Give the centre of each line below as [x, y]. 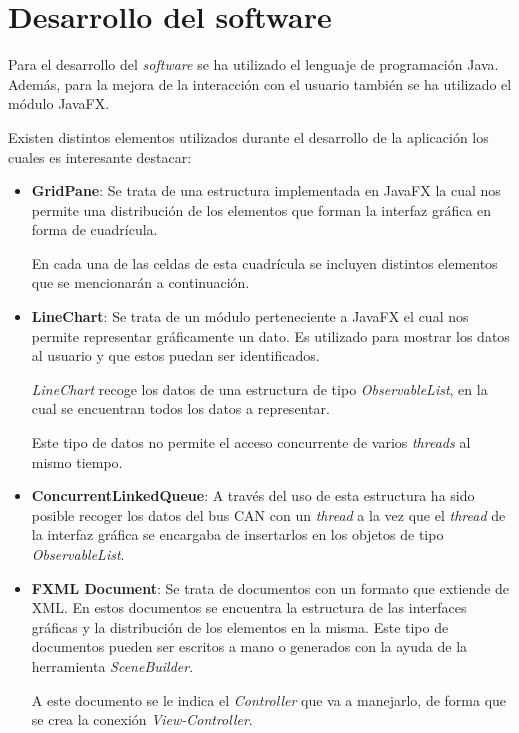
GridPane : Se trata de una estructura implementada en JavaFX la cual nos [266, 190]
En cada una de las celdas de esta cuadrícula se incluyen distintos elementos [264, 262]
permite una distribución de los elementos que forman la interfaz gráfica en [261, 209]
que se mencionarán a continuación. [140, 282]
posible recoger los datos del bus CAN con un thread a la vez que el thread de [268, 514]
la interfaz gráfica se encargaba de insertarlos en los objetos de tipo [237, 534]
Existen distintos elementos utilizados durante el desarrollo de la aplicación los [248, 136]
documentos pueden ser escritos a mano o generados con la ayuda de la [249, 646]
